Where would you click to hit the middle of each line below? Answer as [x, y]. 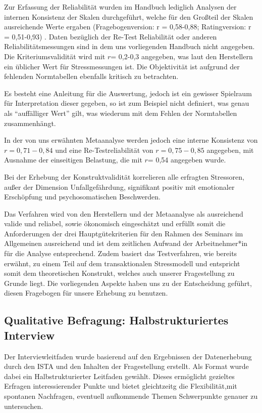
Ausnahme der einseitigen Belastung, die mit [73, 160]
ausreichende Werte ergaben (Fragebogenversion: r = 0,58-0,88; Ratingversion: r [128, 27]
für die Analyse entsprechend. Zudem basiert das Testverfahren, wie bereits [121, 253]
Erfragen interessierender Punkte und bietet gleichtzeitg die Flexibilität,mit [121, 386]
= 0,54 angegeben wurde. [187, 160]
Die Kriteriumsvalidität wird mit [55, 56]
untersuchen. [24, 406]
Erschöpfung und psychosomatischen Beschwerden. [83, 197]
